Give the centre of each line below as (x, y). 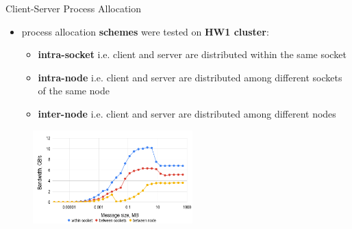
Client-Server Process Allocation (74, 8)
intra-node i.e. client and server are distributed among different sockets (190, 77)
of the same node (74, 91)
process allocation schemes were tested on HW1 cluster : (145, 31)
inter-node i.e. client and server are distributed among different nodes (187, 113)
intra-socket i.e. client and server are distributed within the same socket (192, 54)
